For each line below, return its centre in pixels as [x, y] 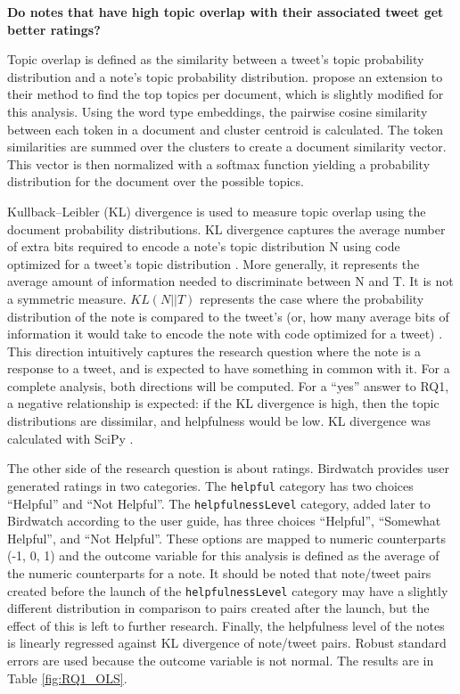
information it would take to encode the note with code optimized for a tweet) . [225, 334]
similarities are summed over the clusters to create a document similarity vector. [227, 147]
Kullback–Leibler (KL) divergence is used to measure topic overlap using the [217, 211]
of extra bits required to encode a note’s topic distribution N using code [204, 246]
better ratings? [54, 29]
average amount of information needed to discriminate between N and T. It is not [230, 281]
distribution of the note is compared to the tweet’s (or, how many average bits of [228, 316]
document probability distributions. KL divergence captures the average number [226, 229]
